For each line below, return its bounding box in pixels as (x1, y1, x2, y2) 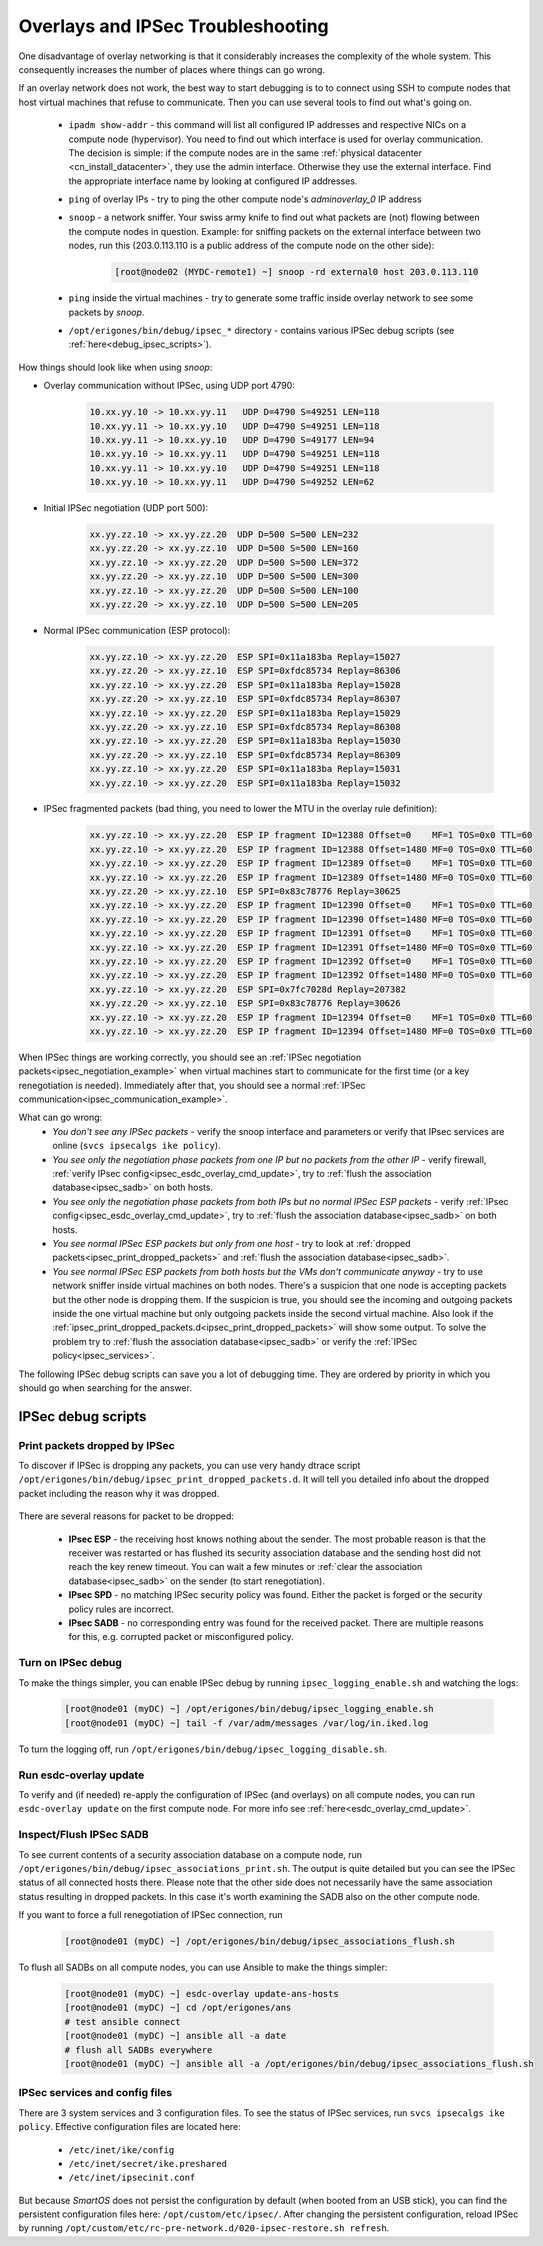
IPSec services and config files (18, 2086, 173, 2100)
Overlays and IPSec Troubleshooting (18, 15, 329, 37)
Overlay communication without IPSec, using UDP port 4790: (43, 380, 295, 392)
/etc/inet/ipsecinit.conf (68, 2172, 196, 2184)
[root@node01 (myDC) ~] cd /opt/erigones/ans (64, 2002, 292, 2014)
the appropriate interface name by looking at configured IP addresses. (68, 175, 358, 187)
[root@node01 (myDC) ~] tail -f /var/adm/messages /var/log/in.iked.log (64, 1717, 429, 1729)
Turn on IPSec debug (18, 1656, 122, 1670)
